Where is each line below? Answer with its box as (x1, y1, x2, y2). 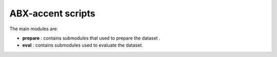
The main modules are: (9, 26, 58, 32)
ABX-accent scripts (9, 8, 95, 19)
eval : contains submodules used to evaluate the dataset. (22, 42, 143, 48)
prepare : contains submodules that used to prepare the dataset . (22, 35, 161, 41)
